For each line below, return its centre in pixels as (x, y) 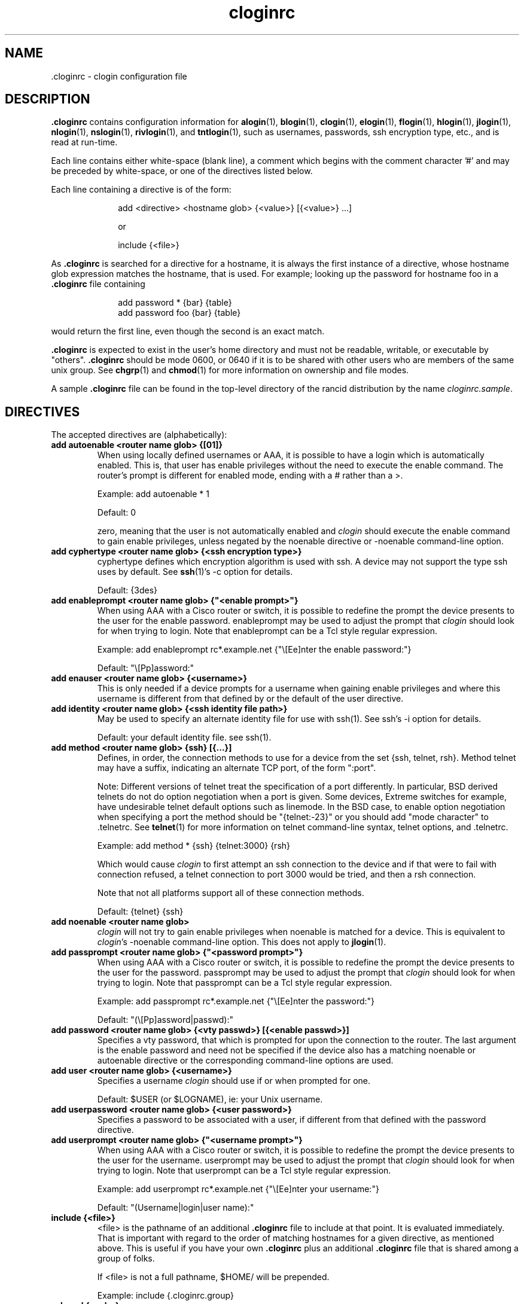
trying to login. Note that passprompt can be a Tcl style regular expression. (245, 983)
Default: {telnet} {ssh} (140, 912)
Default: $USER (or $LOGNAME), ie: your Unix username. (210, 1099)
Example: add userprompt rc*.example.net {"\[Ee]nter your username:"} (238, 1189)
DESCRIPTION (48, 99)
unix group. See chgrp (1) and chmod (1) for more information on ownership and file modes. (230, 370)
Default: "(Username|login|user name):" (176, 1208)
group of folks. (126, 1259)
